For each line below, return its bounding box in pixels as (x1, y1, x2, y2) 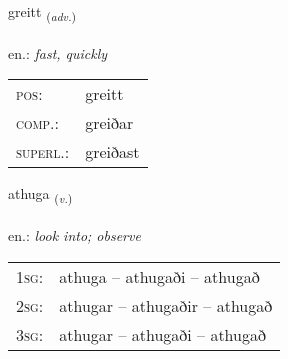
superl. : (16, 140, 70, 164)
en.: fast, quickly (8, 42, 108, 63)
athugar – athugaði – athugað (59, 322, 266, 346)
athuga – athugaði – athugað (59, 264, 260, 288)
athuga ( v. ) (8, 183, 73, 207)
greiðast (85, 140, 140, 164)
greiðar (85, 111, 134, 135)
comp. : (16, 111, 59, 135)
